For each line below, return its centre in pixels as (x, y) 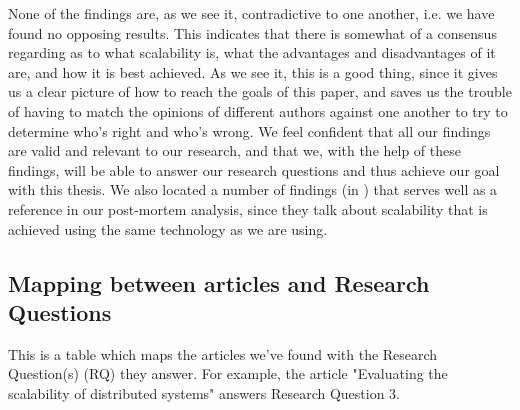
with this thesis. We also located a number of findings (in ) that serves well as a (253, 189)
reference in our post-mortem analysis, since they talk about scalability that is (248, 208)
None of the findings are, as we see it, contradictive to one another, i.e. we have (251, 13)
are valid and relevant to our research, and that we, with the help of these (234, 150)
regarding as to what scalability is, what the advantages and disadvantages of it (252, 52)
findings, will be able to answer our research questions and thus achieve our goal (254, 169)
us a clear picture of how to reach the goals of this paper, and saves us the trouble (260, 91)
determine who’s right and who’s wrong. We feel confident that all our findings (249, 130)
